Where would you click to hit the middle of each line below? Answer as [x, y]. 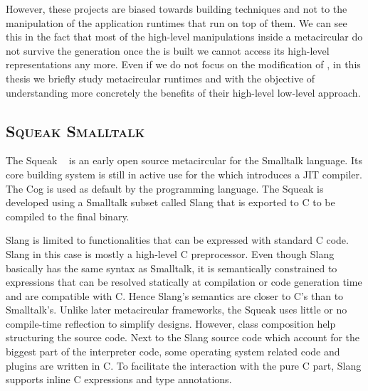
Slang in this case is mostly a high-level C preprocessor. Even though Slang [170, 253]
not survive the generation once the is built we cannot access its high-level [168, 50]
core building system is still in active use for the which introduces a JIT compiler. [184, 174]
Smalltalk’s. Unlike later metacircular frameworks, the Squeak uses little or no [177, 310]
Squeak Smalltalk [75, 130]
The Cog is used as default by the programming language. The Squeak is [165, 188]
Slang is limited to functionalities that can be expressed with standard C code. [177, 240]
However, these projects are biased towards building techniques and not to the [177, 9]
